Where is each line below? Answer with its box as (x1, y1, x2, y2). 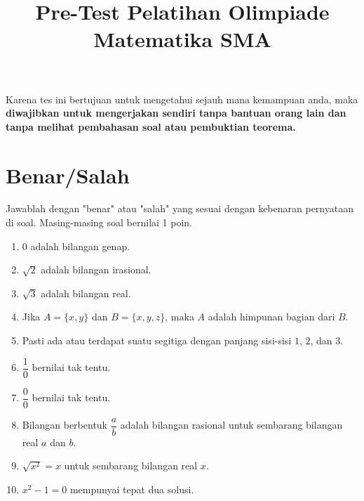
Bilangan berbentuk (22, 417, 108, 432)
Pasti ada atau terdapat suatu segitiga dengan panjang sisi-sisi (22, 333, 292, 348)
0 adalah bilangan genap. (22, 238, 130, 253)
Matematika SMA (93, 25, 271, 53)
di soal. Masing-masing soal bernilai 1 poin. (6, 215, 192, 230)
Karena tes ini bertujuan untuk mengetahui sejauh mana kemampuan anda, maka (6, 91, 358, 106)
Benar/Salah (6, 160, 130, 189)
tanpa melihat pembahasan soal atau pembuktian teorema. (6, 119, 296, 134)
